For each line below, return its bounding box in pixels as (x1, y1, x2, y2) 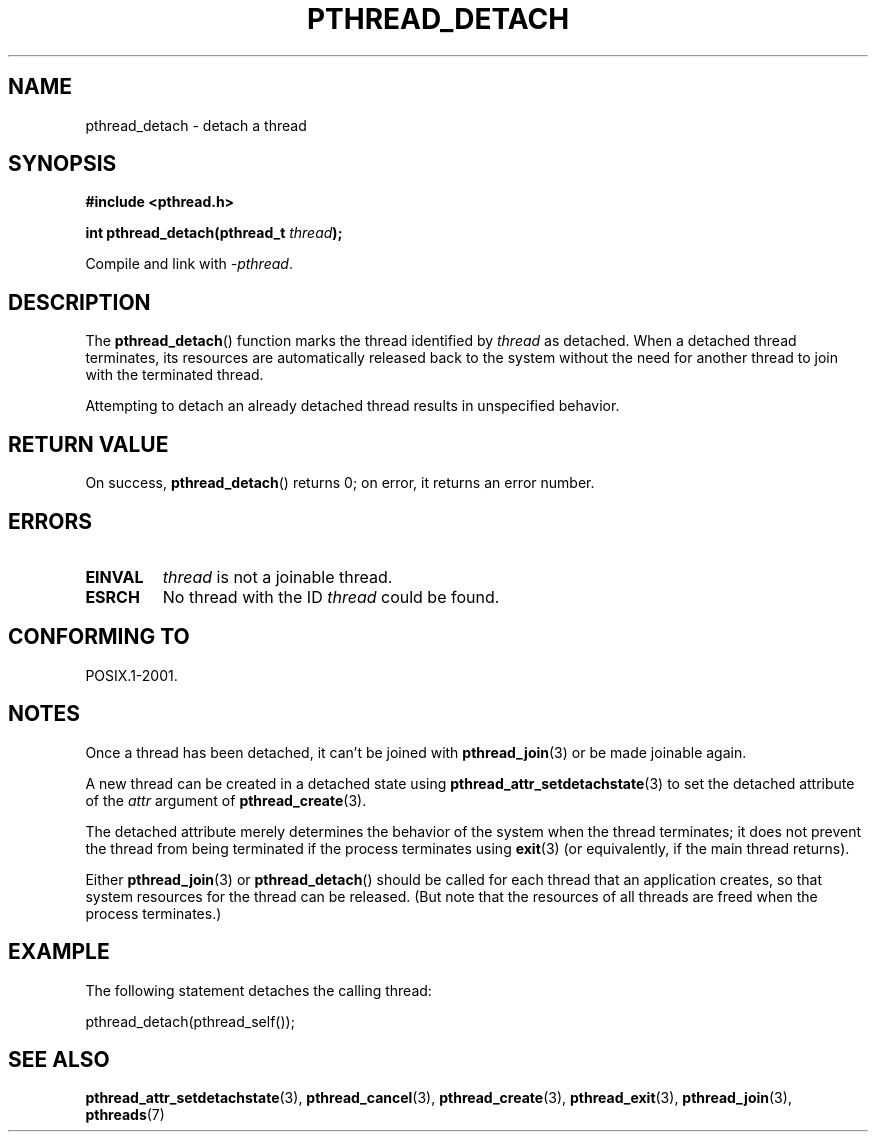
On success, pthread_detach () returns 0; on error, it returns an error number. (85, 474, 595, 492)
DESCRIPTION (8, 289, 151, 315)
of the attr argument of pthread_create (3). (85, 791, 367, 809)
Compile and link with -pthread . (85, 255, 293, 273)
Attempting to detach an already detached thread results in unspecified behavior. (85, 397, 620, 415)
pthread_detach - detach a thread (85, 116, 307, 134)
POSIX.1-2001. (85, 666, 178, 684)
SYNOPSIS (8, 151, 117, 177)
